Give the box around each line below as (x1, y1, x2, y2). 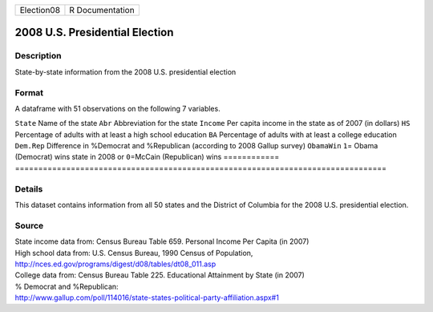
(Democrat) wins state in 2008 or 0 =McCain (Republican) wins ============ (14, 152, 280, 162)
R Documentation (69, 5, 136, 15)
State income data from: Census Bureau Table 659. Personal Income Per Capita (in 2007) (14, 237, 310, 246)
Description (14, 51, 62, 62)
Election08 (19, 5, 60, 15)
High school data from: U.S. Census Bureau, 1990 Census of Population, (14, 248, 253, 257)
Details (14, 183, 43, 194)
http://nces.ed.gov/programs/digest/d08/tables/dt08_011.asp (14, 259, 216, 269)
